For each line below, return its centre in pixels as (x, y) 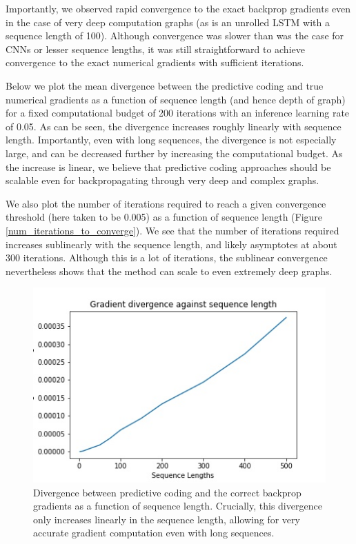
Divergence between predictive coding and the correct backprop (167, 492)
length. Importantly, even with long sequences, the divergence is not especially (171, 140)
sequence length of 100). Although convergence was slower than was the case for (175, 36)
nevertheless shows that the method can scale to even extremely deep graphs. (169, 271)
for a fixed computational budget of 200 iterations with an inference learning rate (178, 113)
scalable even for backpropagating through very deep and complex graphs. (162, 180)
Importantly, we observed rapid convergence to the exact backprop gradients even (178, 8)
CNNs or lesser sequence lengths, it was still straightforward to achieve (155, 49)
